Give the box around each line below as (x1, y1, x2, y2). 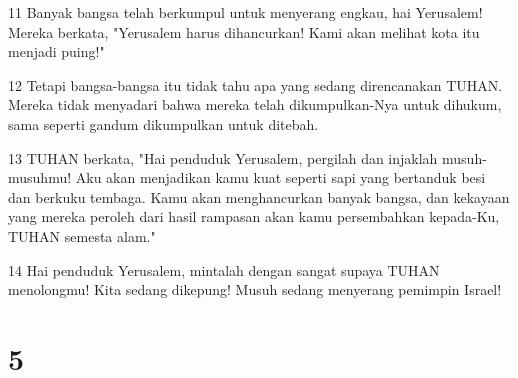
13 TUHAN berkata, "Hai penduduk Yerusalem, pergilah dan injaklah (8, 147, 438, 168)
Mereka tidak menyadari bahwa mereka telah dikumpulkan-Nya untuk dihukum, (8, 94, 502, 115)
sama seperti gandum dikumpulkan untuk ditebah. (8, 113, 319, 134)
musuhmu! (8, 167, 72, 188)
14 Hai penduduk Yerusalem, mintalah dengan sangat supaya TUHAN (8, 259, 440, 280)
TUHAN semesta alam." (8, 225, 156, 246)
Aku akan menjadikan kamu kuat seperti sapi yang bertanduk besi (75, 167, 486, 188)
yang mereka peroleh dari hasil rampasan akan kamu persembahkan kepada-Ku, (8, 206, 500, 227)
